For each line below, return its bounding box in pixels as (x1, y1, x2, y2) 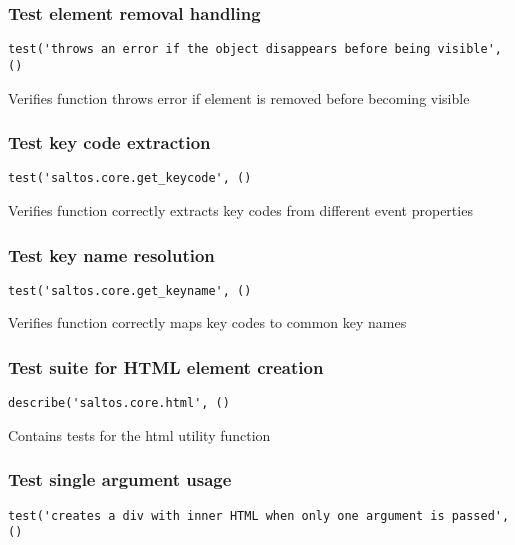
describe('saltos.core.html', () (8, 396, 230, 411)
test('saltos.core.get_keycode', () (8, 171, 252, 186)
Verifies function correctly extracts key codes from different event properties (8, 200, 473, 220)
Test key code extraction (8, 130, 211, 155)
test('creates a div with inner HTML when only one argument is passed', (8, 508, 510, 523)
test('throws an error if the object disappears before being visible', (8, 42, 502, 57)
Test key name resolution (8, 242, 215, 267)
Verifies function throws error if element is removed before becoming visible (8, 87, 470, 108)
